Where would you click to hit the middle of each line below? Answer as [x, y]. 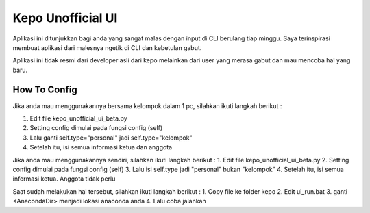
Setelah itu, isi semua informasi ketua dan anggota [101, 147]
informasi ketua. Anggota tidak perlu [64, 179]
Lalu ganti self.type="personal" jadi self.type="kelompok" [111, 138]
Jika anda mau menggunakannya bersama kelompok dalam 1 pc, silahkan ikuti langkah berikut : [147, 105]
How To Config [45, 89]
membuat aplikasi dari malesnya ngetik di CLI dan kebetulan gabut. [107, 47]
